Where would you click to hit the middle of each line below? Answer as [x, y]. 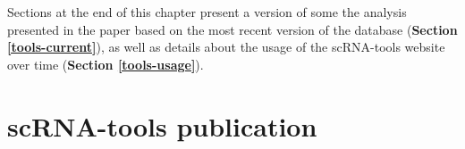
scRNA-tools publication [162, 125]
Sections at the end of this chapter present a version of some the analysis [207, 12]
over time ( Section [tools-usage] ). [106, 64]
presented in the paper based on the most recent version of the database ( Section [232, 29]
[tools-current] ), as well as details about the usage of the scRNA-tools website [226, 47]
